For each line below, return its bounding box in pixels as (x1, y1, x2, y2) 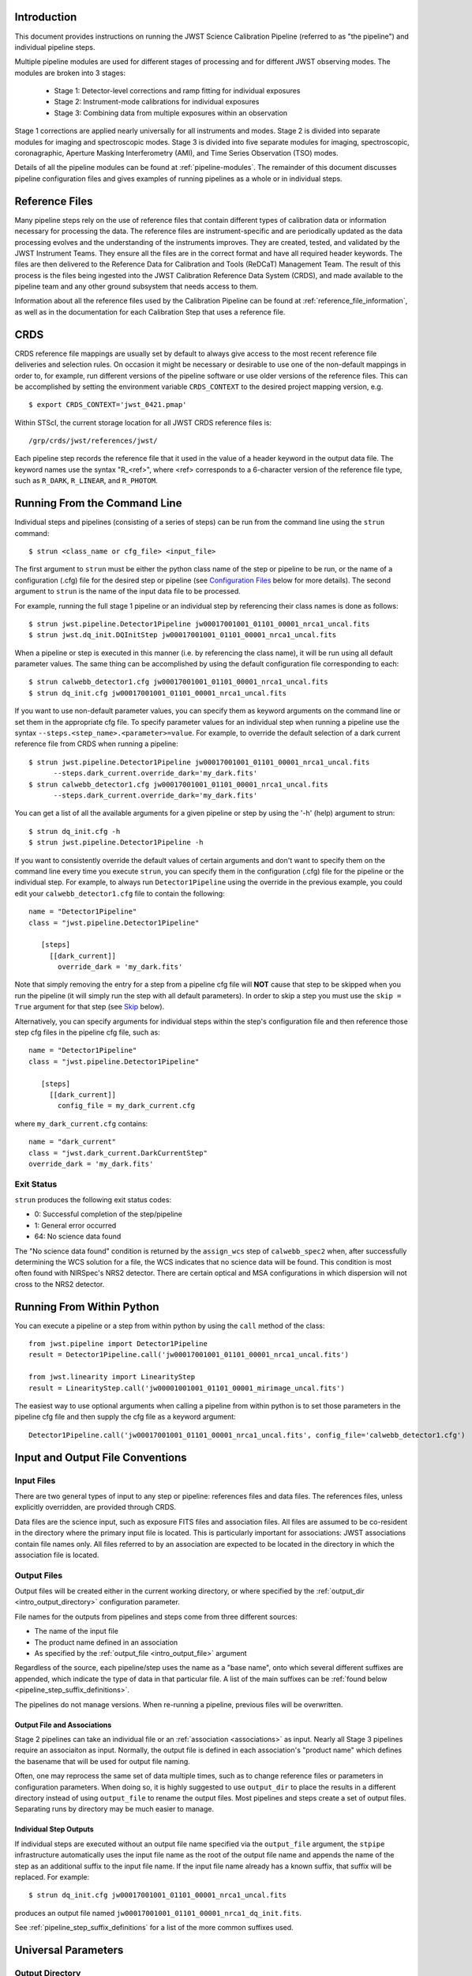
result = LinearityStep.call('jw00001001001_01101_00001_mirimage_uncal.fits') (28, 1383, 345, 1393)
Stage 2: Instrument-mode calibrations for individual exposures (54, 97, 260, 107)
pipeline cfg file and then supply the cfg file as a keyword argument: (14, 1412, 236, 1422)
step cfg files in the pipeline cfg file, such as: (14, 1028, 161, 1037)
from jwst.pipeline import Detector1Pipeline (28, 1340, 208, 1348)
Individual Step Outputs (14, 1824, 94, 1834)
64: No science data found (34, 1231, 122, 1241)
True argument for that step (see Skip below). (14, 1002, 165, 1012)
